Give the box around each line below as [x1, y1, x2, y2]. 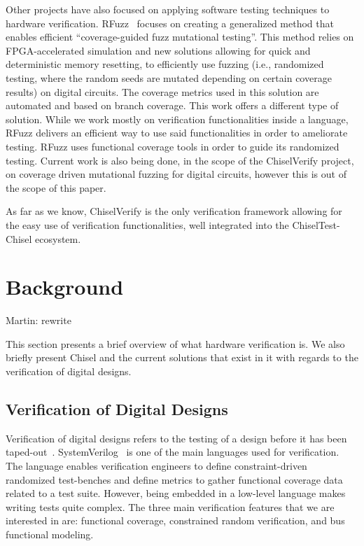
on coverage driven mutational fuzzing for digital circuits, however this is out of [6, 167, 346, 181]
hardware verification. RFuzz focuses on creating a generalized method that [6, 15, 334, 30]
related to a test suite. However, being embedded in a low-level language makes [6, 486, 346, 500]
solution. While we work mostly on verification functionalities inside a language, [6, 111, 349, 126]
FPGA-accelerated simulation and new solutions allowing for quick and [6, 43, 311, 57]
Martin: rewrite [6, 313, 71, 328]
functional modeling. [6, 526, 94, 541]
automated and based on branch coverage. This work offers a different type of [6, 98, 339, 113]
